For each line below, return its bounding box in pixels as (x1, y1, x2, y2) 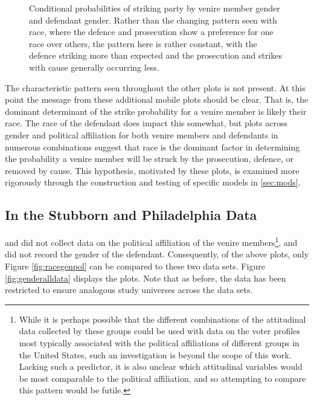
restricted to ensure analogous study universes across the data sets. (5, 283, 253, 296)
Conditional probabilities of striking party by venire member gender (29, 2, 280, 14)
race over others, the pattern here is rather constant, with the (29, 37, 257, 50)
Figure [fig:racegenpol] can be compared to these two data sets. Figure (5, 259, 265, 272)
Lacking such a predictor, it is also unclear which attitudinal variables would (19, 360, 303, 373)
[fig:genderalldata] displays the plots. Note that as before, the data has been (5, 271, 286, 284)
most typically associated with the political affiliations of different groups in (19, 336, 300, 349)
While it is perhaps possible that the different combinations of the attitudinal (19, 312, 306, 325)
